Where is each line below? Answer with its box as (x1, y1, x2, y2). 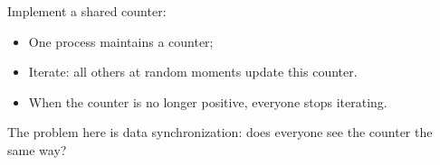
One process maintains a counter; (28, 32, 214, 50)
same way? (7, 140, 67, 159)
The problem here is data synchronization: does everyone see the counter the (7, 123, 433, 142)
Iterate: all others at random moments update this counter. (28, 62, 358, 81)
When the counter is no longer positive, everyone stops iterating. (28, 92, 387, 111)
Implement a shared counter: (7, 2, 167, 20)
